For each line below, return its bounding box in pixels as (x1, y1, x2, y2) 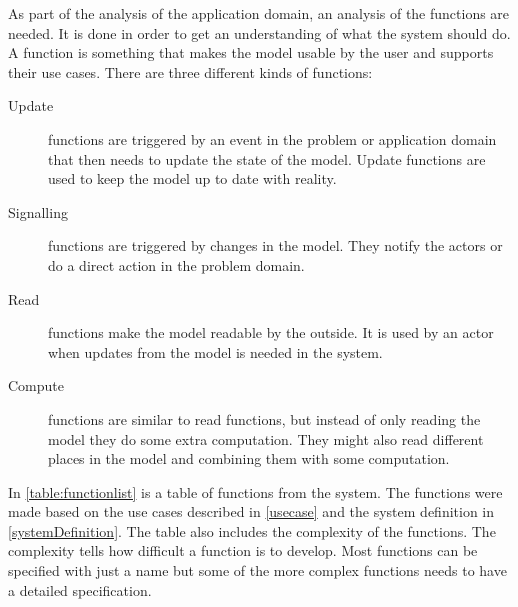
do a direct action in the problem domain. (48, 254, 305, 275)
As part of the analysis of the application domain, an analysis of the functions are (8, 3, 510, 23)
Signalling (8, 201, 68, 222)
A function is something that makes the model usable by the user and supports (8, 42, 494, 63)
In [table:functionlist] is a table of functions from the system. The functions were (8, 481, 503, 502)
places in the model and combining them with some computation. (48, 448, 450, 469)
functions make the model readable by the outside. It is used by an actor (48, 322, 494, 343)
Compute (8, 375, 64, 396)
